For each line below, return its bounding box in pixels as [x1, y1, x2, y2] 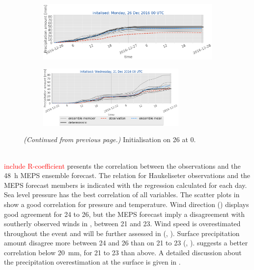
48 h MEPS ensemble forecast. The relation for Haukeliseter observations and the [4, 170, 251, 180]
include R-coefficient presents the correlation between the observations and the [4, 160, 241, 171]
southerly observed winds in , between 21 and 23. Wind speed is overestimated [4, 218, 241, 229]
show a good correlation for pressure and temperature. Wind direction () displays [4, 199, 249, 209]
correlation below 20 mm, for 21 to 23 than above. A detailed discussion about [4, 247, 242, 257]
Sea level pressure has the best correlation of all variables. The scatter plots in [4, 189, 240, 200]
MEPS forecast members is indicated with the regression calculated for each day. [4, 180, 247, 190]
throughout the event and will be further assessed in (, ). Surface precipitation [4, 228, 240, 238]
